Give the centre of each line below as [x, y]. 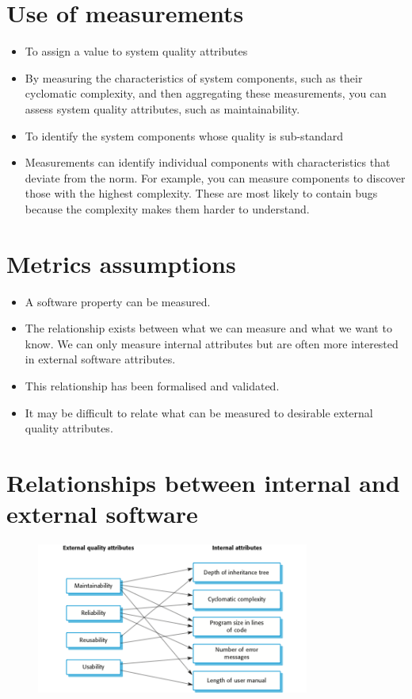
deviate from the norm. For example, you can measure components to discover [215, 177]
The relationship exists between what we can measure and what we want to [208, 328]
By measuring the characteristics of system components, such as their [194, 77]
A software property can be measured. [118, 301]
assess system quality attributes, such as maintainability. [162, 108]
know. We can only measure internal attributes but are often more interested [212, 343]
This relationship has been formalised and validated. [152, 385]
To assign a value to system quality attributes [136, 51]
